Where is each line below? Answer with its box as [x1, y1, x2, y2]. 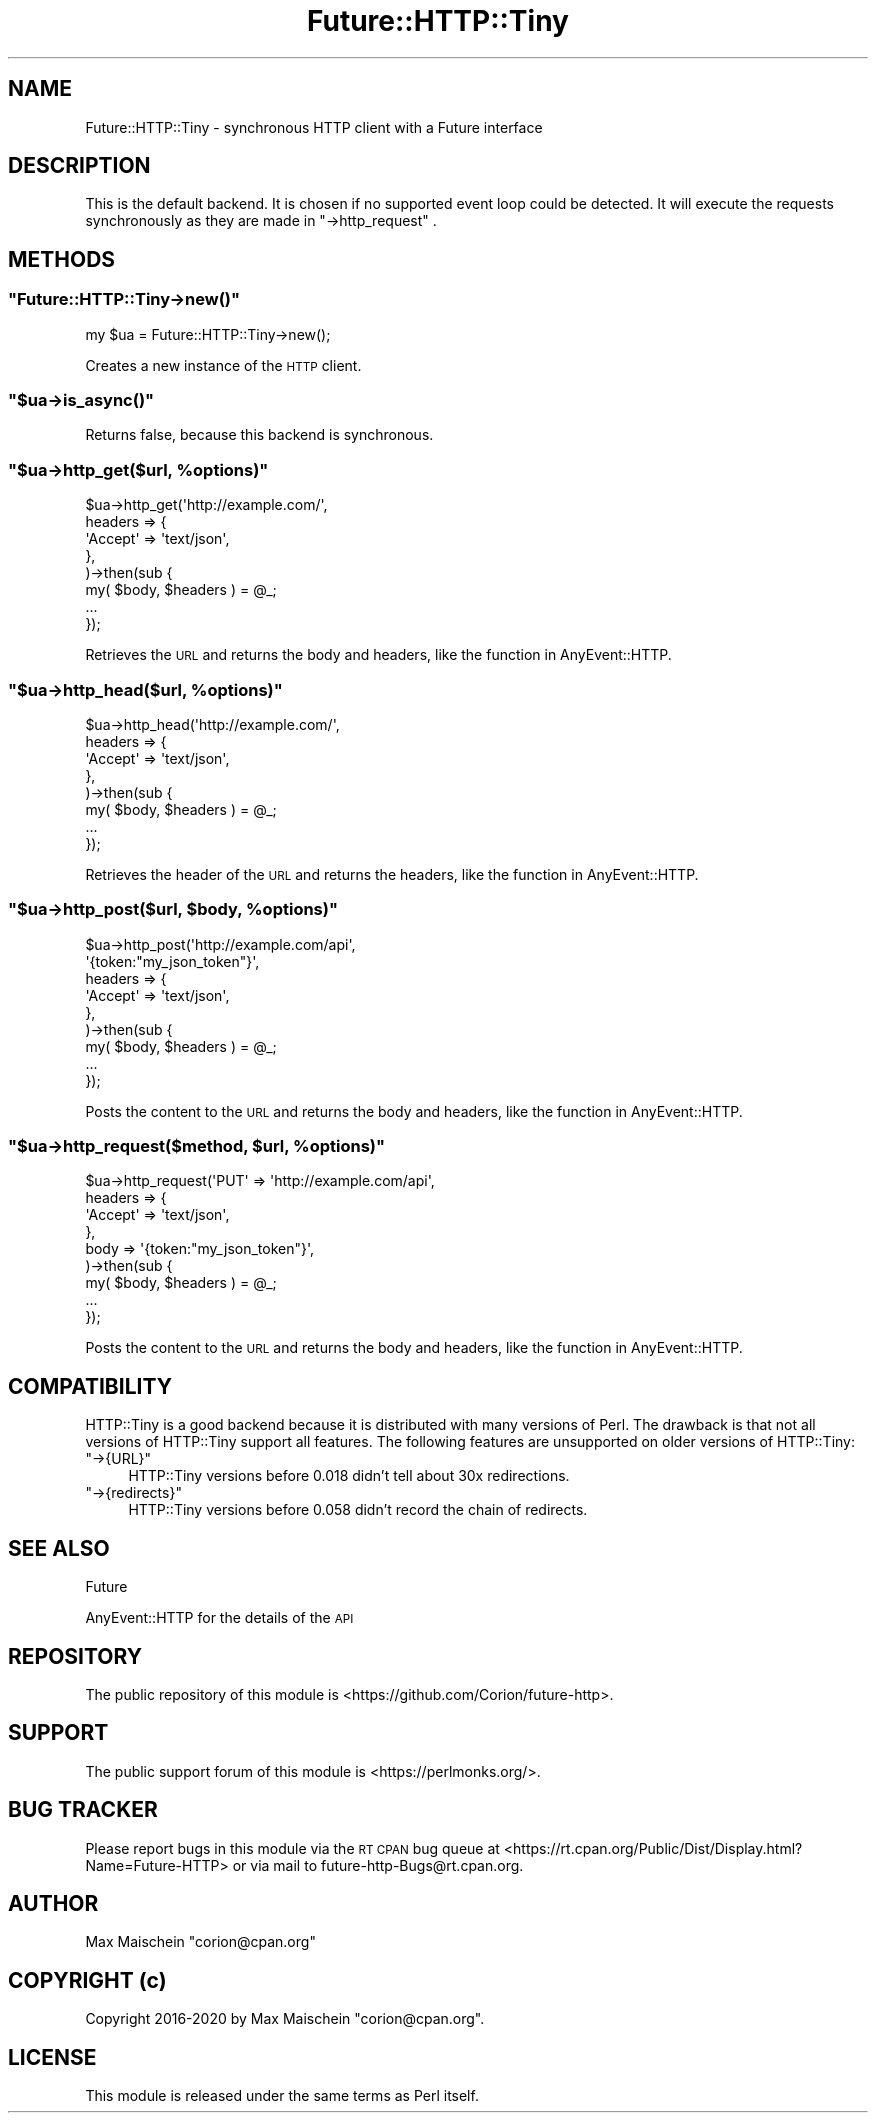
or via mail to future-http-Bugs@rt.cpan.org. [232, 1856, 524, 1874]
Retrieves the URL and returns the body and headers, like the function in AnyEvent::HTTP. [85, 646, 672, 664]
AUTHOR [8, 1891, 99, 1917]
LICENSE [8, 2044, 97, 2070]
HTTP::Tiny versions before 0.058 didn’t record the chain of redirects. [128, 1501, 588, 1519]
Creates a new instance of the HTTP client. [85, 356, 362, 374]
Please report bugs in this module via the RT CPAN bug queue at [85, 1839, 500, 1857]
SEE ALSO [8, 1535, 110, 1561]
